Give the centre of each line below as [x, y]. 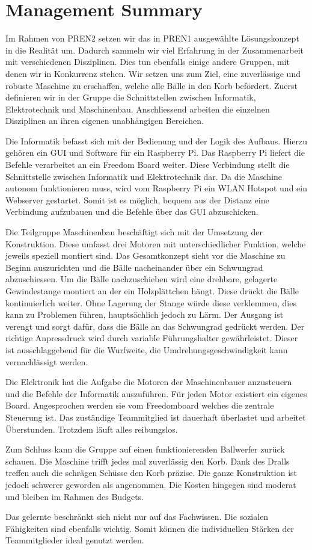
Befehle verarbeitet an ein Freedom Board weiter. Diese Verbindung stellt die [148, 165]
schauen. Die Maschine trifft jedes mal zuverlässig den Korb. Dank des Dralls [148, 461]
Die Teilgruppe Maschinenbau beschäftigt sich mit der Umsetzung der [134, 232]
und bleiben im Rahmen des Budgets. [75, 496]
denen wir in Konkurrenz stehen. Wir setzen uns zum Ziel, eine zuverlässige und [153, 73]
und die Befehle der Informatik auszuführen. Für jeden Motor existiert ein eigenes [156, 393]
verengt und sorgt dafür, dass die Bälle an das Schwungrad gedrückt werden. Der [155, 326]
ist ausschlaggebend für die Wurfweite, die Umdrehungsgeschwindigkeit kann [147, 349]
